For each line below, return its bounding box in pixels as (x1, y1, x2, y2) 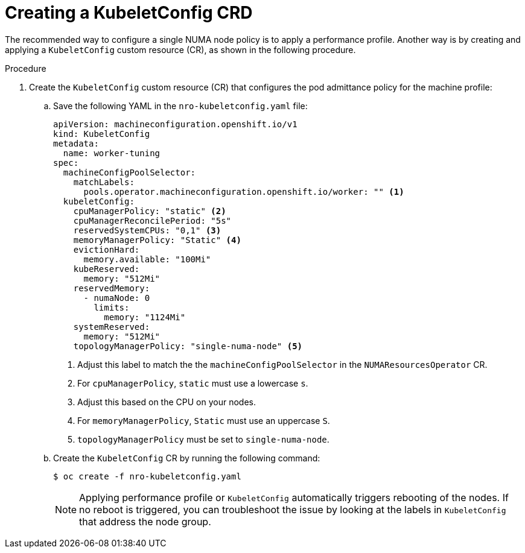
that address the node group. (79, 515, 211, 528)
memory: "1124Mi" (104, 312, 186, 322)
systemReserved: (73, 321, 150, 332)
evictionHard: (73, 244, 140, 254)
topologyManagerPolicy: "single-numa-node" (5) (73, 341, 303, 351)
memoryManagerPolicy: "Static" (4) (73, 235, 241, 245)
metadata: (53, 138, 99, 148)
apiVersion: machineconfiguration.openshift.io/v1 (53, 119, 297, 129)
